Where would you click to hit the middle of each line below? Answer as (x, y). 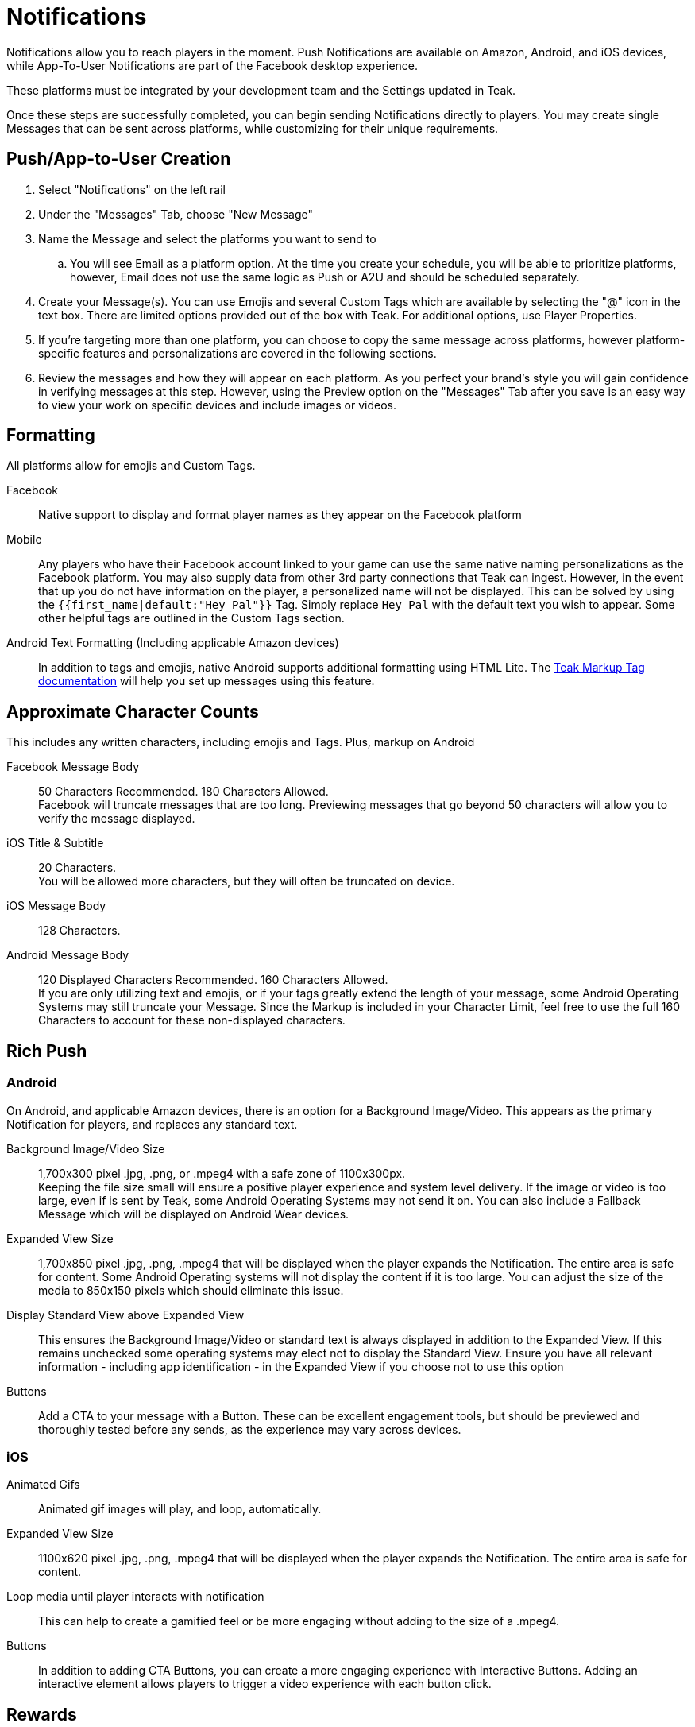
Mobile (24, 540)
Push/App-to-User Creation (119, 159)
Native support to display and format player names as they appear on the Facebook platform (280, 515)
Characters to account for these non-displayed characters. (192, 1020)
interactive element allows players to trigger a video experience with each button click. (265, 1684)
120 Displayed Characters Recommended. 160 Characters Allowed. (213, 980)
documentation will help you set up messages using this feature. (207, 681)
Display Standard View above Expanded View (125, 1315)
